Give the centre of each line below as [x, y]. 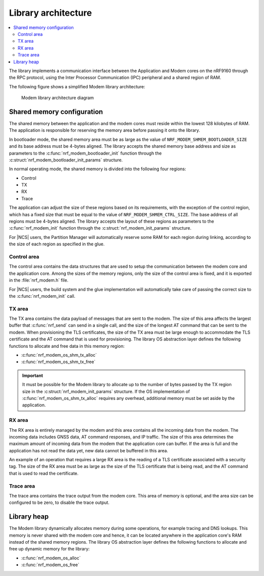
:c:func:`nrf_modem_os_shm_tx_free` [58, 362]
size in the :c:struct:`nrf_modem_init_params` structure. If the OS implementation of [106, 391]
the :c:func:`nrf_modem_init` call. [42, 296]
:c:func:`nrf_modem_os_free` [50, 565]
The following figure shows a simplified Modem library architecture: [77, 86]
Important [33, 375]
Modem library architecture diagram [57, 98]
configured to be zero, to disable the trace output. [59, 502]
